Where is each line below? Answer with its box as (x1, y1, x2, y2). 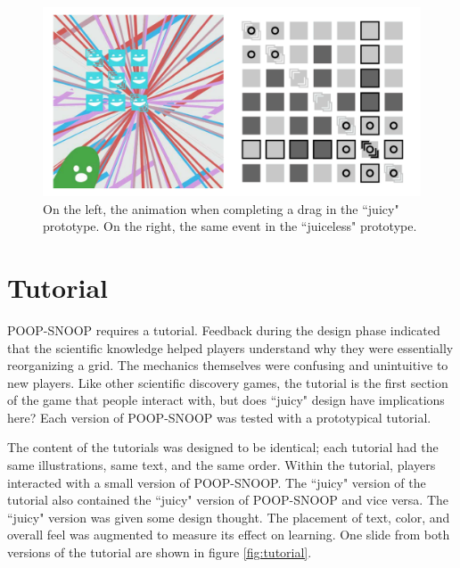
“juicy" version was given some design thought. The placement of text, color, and (7, 507, 450, 526)
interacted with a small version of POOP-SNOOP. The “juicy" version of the (7, 473, 426, 491)
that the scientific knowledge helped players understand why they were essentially (7, 338, 454, 357)
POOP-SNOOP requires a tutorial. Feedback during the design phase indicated (7, 320, 440, 339)
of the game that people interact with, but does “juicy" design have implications (7, 391, 445, 409)
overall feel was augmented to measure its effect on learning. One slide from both (7, 525, 450, 544)
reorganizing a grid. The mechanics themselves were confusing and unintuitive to (7, 356, 448, 375)
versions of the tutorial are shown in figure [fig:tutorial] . (7, 543, 312, 562)
